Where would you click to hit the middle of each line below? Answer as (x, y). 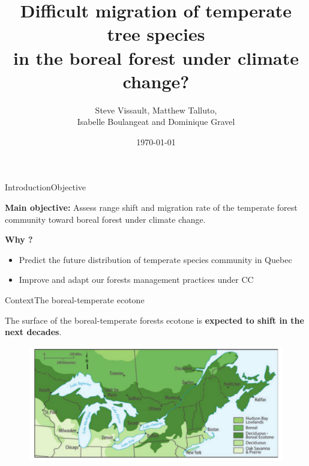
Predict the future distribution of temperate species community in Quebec (155, 259)
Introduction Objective (46, 187)
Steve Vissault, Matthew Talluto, (156, 110)
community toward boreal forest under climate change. (105, 219)
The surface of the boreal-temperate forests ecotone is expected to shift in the (154, 320)
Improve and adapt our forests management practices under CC (136, 280)
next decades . (33, 332)
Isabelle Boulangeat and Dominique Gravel (156, 122)
